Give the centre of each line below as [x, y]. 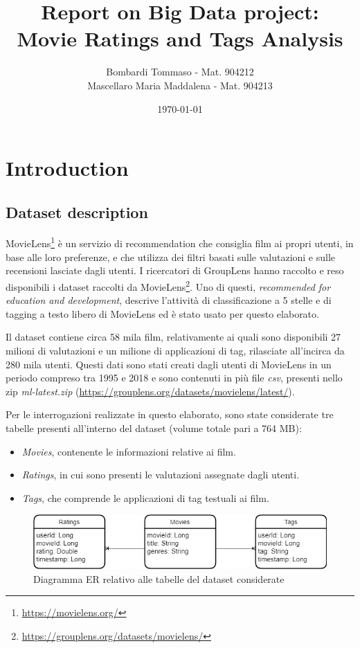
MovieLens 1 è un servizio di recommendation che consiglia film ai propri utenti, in [180, 242]
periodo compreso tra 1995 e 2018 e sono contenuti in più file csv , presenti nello [174, 378]
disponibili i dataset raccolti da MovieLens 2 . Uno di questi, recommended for [168, 285]
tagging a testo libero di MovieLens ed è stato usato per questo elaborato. [162, 313]
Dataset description [77, 211]
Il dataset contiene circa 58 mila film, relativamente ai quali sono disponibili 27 [173, 337]
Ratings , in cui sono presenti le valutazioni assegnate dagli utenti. [161, 475]
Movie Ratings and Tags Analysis [180, 38]
